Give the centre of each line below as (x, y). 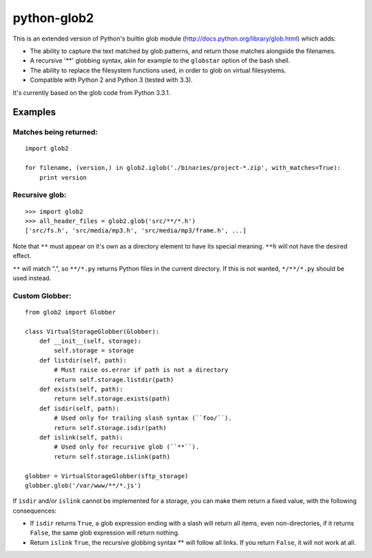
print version (63, 178)
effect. (22, 256)
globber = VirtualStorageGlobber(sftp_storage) (107, 476)
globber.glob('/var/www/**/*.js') (83, 485)
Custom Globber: (42, 296)
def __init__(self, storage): (90, 341)
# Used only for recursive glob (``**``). (127, 447)
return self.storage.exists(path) (112, 399)
